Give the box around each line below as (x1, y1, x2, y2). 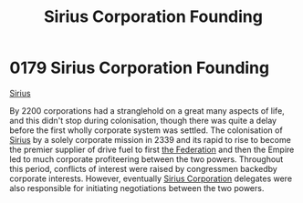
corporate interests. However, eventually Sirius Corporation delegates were (9, 173, 293, 184)
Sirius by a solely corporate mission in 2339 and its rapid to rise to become (9, 134, 292, 145)
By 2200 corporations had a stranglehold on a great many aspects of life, (9, 105, 285, 116)
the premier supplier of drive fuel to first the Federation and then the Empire (9, 144, 295, 155)
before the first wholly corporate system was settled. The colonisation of (9, 125, 283, 136)
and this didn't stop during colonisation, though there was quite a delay (9, 115, 277, 126)
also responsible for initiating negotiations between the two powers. (9, 182, 265, 193)
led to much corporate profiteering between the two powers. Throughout (9, 153, 284, 165)
